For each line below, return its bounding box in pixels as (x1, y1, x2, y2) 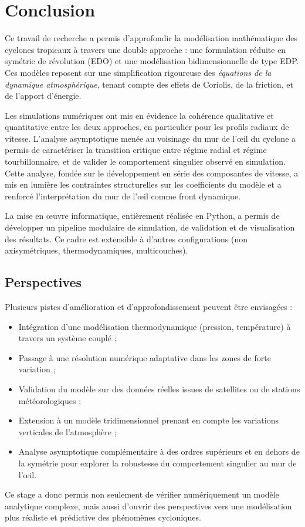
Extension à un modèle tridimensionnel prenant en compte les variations (18, 414, 279, 426)
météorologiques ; (18, 394, 82, 406)
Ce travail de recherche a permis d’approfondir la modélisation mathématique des (5, 32, 298, 44)
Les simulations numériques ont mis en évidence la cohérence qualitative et (5, 109, 274, 121)
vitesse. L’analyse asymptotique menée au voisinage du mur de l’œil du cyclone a (5, 132, 296, 144)
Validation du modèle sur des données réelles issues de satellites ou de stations (18, 382, 300, 395)
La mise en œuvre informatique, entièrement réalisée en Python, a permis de (5, 209, 280, 222)
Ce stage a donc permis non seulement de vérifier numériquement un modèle (5, 488, 279, 501)
